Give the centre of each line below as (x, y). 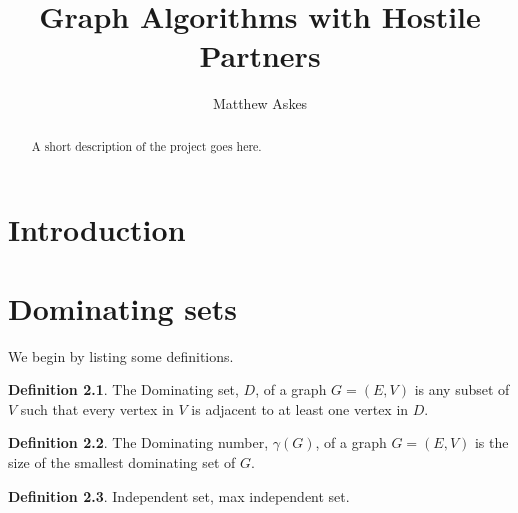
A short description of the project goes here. (146, 145)
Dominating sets (122, 307)
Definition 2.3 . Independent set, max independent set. (179, 495)
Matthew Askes (260, 103)
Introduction (97, 229)
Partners (260, 55)
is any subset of (462, 389)
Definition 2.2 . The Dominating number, (138, 442)
